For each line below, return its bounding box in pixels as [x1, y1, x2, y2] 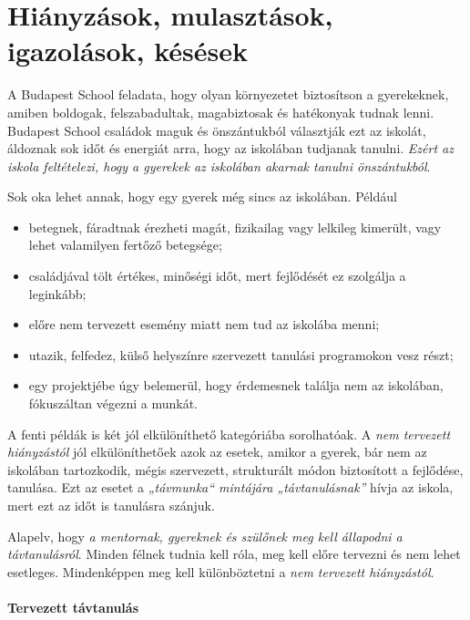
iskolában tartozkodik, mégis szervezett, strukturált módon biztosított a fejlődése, [7, 460, 464, 479]
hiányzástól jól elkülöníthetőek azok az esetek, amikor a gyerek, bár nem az [7, 442, 427, 461]
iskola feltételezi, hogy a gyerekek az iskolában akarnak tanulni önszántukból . [7, 156, 431, 175]
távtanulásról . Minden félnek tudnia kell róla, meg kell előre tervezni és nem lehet [7, 544, 461, 563]
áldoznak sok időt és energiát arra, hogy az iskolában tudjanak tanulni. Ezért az [7, 139, 454, 158]
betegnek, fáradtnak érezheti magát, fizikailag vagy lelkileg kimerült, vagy [28, 217, 442, 236]
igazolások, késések [7, 32, 248, 69]
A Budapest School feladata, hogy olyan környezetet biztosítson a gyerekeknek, [7, 85, 449, 104]
